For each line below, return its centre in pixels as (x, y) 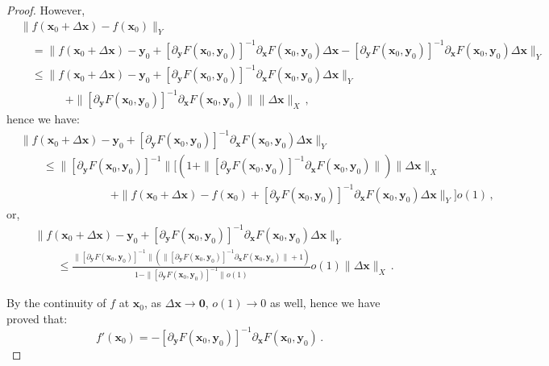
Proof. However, (46, 10)
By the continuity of (56, 303)
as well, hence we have (325, 303)
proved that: (37, 318)
